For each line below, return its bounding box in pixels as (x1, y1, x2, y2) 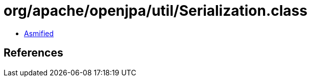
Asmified (24, 29, 54, 38)
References (4, 46, 63, 60)
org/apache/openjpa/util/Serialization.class (4, 2, 307, 19)
